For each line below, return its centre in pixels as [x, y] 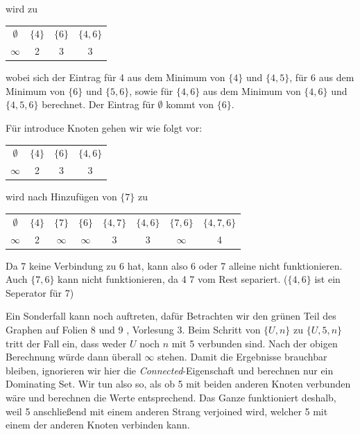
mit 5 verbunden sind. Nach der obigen [255, 343]
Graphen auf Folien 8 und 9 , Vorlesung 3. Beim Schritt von [133, 329]
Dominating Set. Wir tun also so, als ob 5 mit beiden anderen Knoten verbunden [178, 384]
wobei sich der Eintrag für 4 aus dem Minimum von [115, 77]
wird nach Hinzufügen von [61, 197]
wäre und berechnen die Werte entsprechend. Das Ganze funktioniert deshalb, [171, 397]
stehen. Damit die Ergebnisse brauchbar [242, 357]
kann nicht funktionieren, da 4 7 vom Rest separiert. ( [173, 279]
